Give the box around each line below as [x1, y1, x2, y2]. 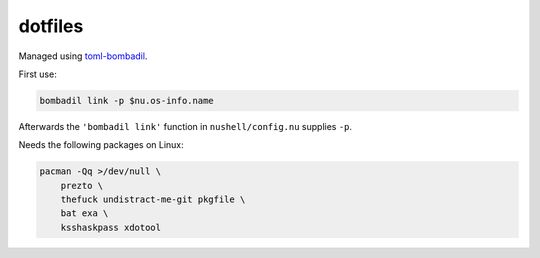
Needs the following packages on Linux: [18, 139, 184, 151]
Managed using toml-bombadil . [18, 50, 148, 62]
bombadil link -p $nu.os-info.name [39, 95, 214, 106]
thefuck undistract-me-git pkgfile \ [60, 194, 246, 205]
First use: [18, 68, 57, 80]
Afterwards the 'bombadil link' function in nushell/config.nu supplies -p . [18, 120, 353, 132]
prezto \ [60, 180, 104, 191]
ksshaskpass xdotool [60, 221, 162, 233]
